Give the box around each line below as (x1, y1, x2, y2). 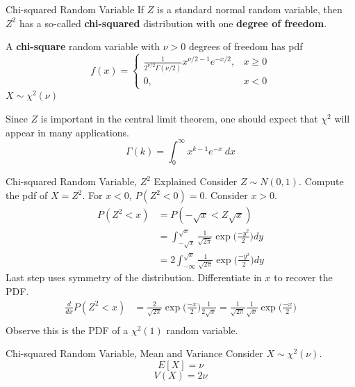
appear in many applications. (6, 125, 129, 139)
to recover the (274, 270, 333, 285)
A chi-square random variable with (6, 39, 160, 54)
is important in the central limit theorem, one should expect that (40, 111, 318, 125)
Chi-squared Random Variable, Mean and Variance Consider (6, 346, 263, 361)
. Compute (299, 174, 344, 189)
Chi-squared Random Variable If (6, 2, 145, 16)
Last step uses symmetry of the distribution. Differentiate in (6, 270, 262, 285)
